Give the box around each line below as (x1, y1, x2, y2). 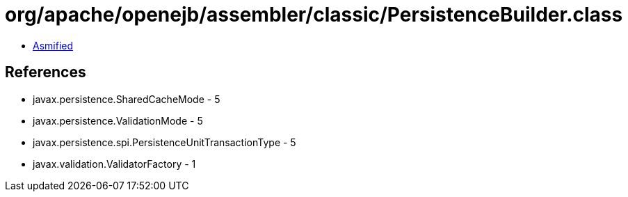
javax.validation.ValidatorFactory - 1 (33, 157, 196, 170)
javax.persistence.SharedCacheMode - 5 (33, 93, 220, 105)
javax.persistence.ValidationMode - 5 (33, 114, 203, 127)
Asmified (33, 39, 74, 52)
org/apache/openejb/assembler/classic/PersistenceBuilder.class (5, 3, 623, 26)
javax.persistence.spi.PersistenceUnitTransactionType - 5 (33, 136, 296, 148)
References (5, 63, 86, 81)
